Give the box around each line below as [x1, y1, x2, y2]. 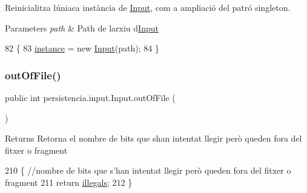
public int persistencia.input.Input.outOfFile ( [5, 91, 176, 103]
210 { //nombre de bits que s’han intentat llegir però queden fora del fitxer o [5, 164, 291, 177]
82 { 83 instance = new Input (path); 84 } [5, 42, 159, 54]
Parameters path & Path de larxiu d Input [5, 21, 159, 34]
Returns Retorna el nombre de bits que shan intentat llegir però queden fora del [5, 132, 302, 145]
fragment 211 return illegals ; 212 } [5, 175, 133, 188]
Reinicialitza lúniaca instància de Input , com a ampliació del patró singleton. [5, 1, 291, 13]
